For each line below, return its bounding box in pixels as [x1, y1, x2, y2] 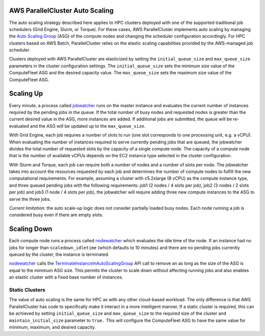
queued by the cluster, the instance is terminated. [9, 252, 109, 257]
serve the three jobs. [9, 196, 51, 202]
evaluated [9, 123, 29, 129]
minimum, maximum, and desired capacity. [9, 324, 96, 330]
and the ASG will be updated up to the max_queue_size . [30, 123, 146, 129]
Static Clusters [9, 286, 46, 293]
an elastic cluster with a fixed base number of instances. [9, 274, 124, 280]
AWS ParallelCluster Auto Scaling [9, 6, 114, 15]
